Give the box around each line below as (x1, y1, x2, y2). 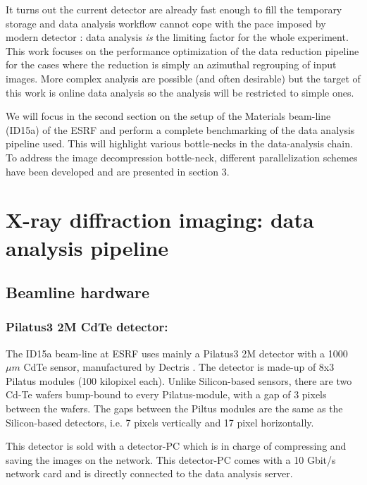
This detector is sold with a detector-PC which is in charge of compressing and (6, 438, 347, 453)
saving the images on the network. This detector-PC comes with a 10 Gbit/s (6, 452, 336, 467)
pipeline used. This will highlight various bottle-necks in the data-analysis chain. (6, 136, 353, 151)
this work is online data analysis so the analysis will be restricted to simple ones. (6, 85, 354, 99)
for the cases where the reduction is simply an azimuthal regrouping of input (6, 57, 337, 72)
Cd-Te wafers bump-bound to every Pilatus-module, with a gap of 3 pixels (6, 387, 327, 402)
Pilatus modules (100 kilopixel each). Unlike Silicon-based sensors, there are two (6, 373, 352, 388)
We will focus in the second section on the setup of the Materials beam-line (6, 109, 331, 123)
